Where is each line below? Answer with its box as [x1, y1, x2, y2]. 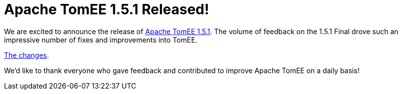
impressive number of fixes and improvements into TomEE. [4, 35, 198, 44]
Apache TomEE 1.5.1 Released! [4, 1, 209, 18]
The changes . [4, 50, 49, 59]
